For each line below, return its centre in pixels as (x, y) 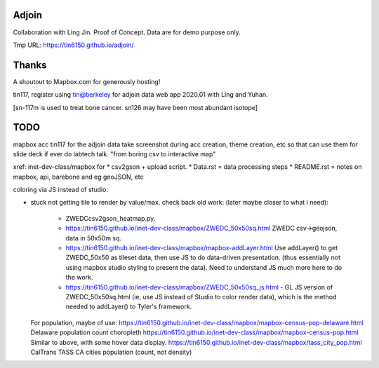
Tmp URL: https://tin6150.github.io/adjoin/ (73, 45)
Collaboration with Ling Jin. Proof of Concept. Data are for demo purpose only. (127, 32)
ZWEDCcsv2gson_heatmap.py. (111, 218)
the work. (79, 278)
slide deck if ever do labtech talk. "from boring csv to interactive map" (114, 154)
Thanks (30, 65)
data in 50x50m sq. (94, 238)
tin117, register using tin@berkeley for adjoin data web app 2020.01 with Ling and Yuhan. (140, 95)
